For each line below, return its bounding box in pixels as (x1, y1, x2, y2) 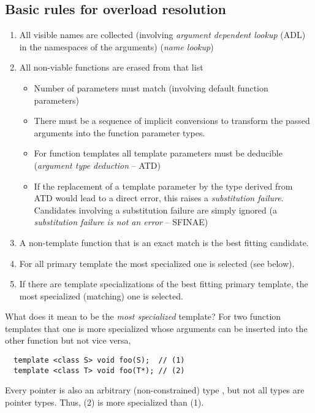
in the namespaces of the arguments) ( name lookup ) (19, 40, 214, 53)
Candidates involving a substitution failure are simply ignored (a (34, 203, 277, 216)
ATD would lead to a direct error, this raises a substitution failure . (34, 191, 284, 204)
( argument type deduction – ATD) (34, 158, 161, 171)
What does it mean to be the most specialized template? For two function (5, 310, 281, 323)
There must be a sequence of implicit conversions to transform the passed (34, 114, 310, 127)
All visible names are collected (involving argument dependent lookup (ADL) (19, 28, 306, 41)
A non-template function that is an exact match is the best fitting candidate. (19, 236, 309, 249)
